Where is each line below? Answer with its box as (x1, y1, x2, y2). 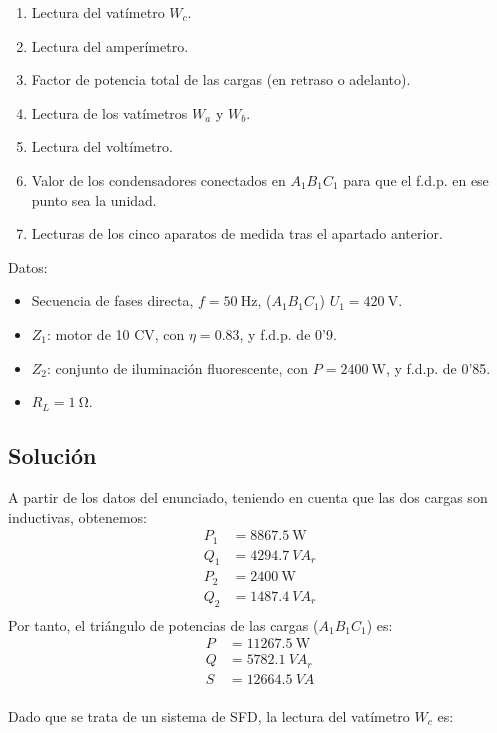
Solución (8, 440, 97, 471)
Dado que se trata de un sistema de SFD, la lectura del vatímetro (8, 705, 410, 726)
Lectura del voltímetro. (31, 136, 173, 157)
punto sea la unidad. (31, 189, 157, 210)
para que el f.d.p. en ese (343, 169, 489, 190)
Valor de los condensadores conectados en (31, 169, 286, 190)
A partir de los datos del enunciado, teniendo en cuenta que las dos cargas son (8, 486, 488, 507)
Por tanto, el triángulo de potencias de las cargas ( (8, 614, 319, 635)
